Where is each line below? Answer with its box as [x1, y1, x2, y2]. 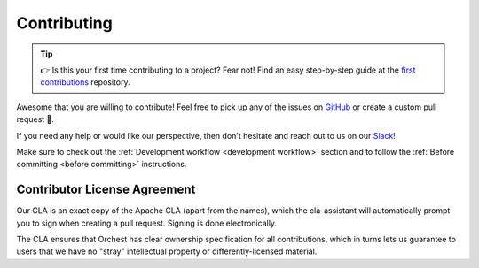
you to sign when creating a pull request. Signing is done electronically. [16, 218, 278, 228]
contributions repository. [40, 77, 130, 88]
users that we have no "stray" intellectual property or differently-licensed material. [16, 246, 318, 257]
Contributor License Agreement [16, 182, 196, 197]
